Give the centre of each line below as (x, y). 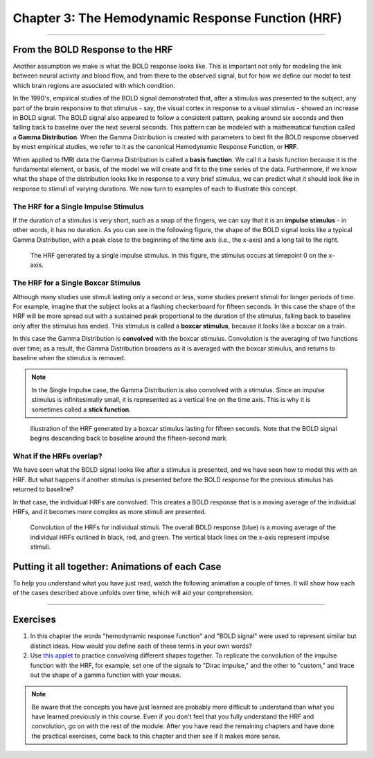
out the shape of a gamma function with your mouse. (106, 675)
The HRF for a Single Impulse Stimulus (79, 206)
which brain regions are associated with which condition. (94, 85)
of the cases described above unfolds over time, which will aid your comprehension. (133, 593)
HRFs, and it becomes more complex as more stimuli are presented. (109, 511)
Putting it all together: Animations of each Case (117, 566)
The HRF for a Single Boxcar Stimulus (77, 283)
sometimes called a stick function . (81, 409)
